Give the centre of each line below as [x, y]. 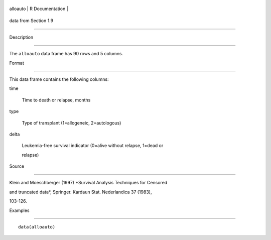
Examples [19, 210]
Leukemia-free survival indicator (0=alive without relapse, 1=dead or [93, 146]
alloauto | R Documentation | [39, 9]
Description [21, 37]
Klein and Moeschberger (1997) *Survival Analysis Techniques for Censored [88, 183]
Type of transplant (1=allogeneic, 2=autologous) [72, 123]
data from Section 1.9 [31, 21]
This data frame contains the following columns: [59, 79]
